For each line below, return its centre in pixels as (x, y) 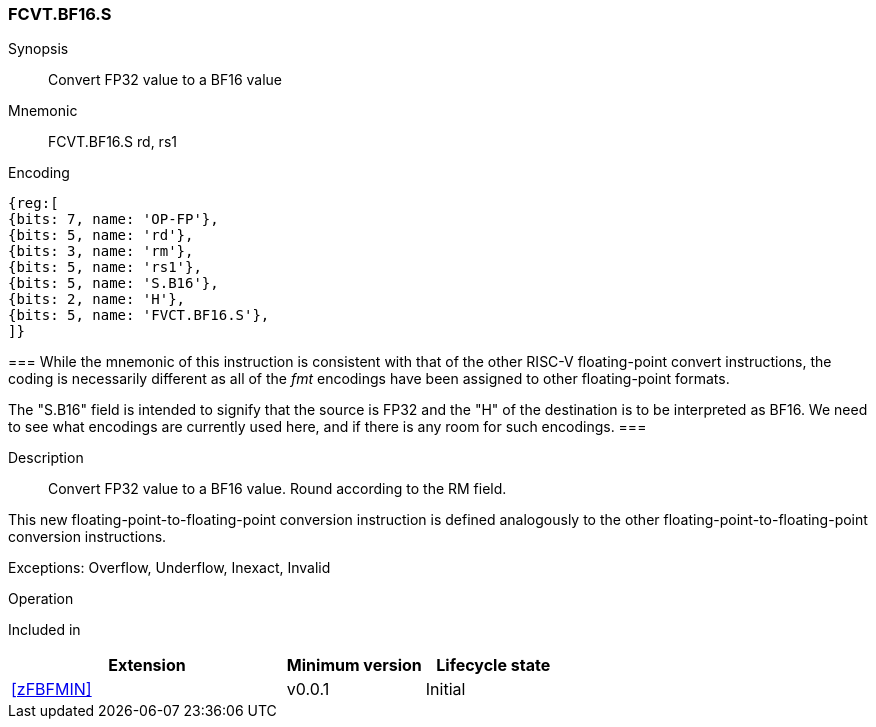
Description (46, 458)
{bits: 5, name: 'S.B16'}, (113, 283)
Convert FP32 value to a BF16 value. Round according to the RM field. (277, 489)
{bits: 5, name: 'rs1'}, (105, 267)
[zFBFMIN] (51, 689)
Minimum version (354, 665)
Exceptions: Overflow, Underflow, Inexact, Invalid (169, 568)
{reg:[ (33, 203)
